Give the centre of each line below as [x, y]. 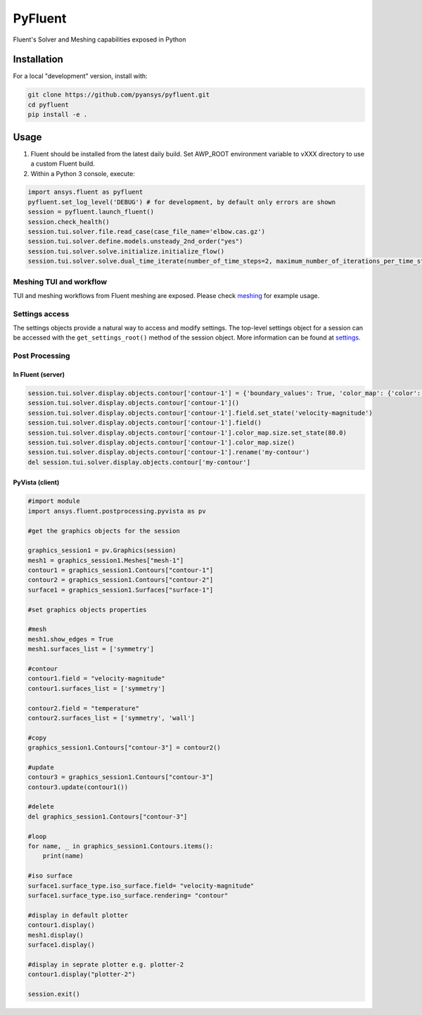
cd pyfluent [49, 105]
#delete [41, 807]
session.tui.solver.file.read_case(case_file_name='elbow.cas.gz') [147, 232]
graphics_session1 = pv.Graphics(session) [102, 550]
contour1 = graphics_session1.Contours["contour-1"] [121, 570]
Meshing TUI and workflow [60, 282]
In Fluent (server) [39, 375]
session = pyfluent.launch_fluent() [91, 212]
